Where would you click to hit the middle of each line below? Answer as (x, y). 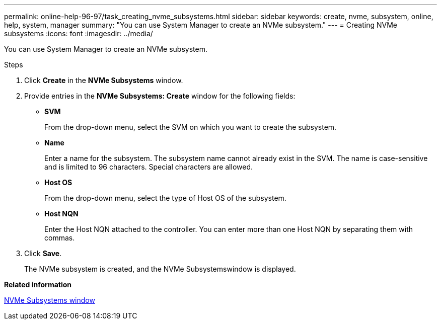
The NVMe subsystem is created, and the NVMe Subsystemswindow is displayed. (160, 269)
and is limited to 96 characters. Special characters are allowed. (149, 167)
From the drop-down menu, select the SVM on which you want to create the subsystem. (191, 127)
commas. (60, 238)
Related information (38, 285)
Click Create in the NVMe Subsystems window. (104, 80)
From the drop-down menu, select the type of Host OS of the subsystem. (165, 198)
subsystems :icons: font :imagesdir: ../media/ (79, 33)
